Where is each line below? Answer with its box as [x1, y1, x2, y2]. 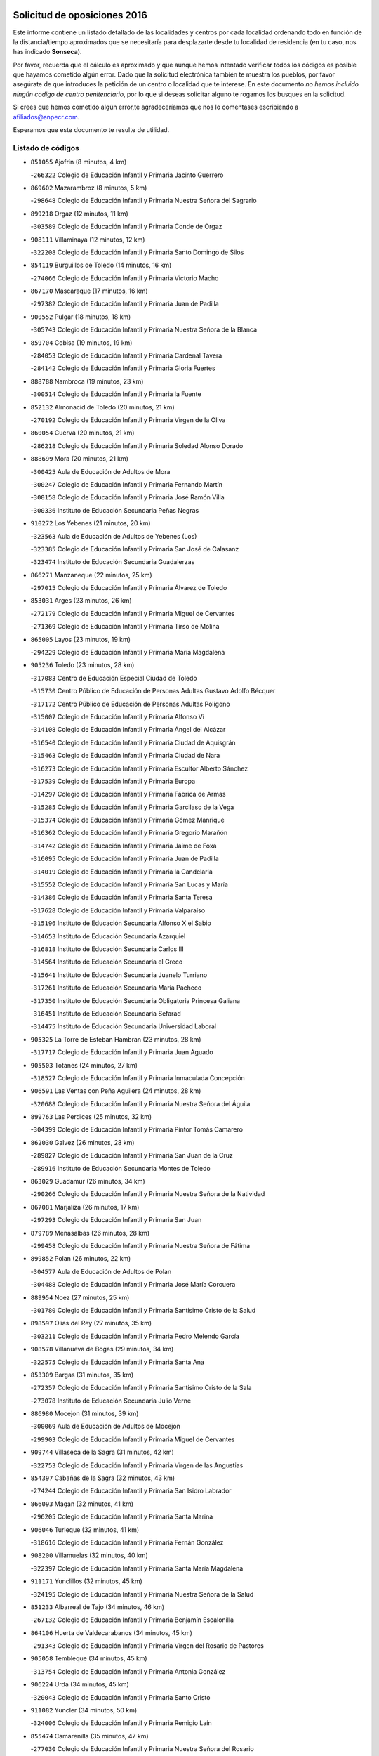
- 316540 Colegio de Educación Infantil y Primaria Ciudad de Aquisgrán [30, 738, 236, 747]
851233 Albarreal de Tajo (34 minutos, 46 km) [30, 1602, 165, 1611]
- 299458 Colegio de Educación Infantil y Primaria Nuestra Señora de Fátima [30, 1241, 251, 1250]
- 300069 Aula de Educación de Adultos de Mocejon [30, 1422, 180, 1431]
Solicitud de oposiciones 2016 [13, 9, 147, 21]
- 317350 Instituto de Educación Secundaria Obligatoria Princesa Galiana [30, 996, 241, 1004]
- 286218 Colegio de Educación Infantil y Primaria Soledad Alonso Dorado [30, 441, 244, 450]
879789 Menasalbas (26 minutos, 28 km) [30, 1228, 150, 1237]
